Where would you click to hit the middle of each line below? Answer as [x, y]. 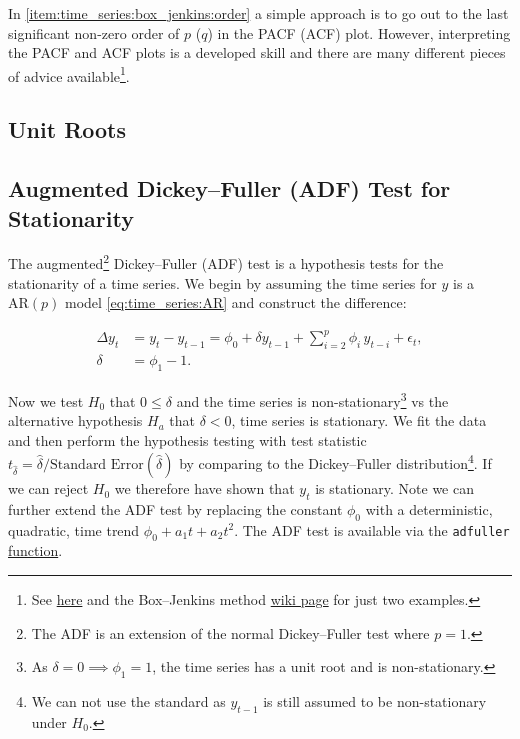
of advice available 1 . [69, 74]
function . [35, 550]
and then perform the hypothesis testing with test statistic [187, 439]
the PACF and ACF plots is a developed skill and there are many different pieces [257, 52]
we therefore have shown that [204, 488]
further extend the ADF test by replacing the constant [175, 508]
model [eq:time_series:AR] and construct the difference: [235, 302]
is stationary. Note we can [394, 488]
